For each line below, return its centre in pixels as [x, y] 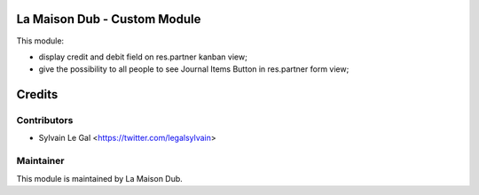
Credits [37, 94]
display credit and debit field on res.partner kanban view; [143, 57]
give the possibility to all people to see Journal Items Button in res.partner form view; [194, 69]
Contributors [45, 121]
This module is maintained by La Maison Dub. [100, 178]
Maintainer [40, 161]
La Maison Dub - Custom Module [109, 19]
